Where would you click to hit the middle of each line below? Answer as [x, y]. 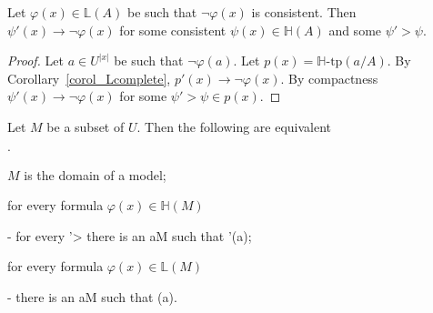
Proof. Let [35, 61]
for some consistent [173, 30]
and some [355, 30]
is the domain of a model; [95, 174]
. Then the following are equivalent [234, 126]
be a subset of [86, 126]
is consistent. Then [304, 12]
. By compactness [329, 78]
